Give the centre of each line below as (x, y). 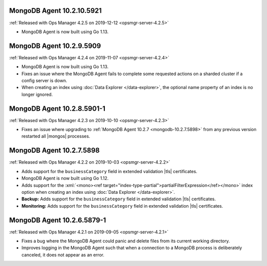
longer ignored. (37, 94)
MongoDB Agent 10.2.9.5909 (55, 46)
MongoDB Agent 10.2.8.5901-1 (57, 109)
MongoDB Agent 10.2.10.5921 (55, 11)
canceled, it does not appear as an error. (63, 255)
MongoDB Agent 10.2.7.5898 (54, 151)
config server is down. (44, 80)
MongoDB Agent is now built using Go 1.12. (65, 178)
